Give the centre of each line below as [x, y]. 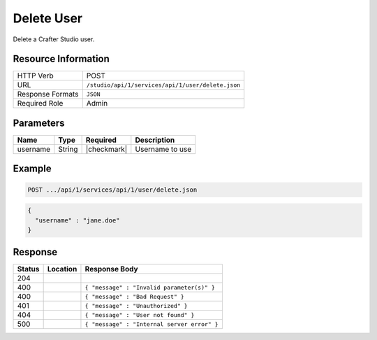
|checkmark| [106, 149]
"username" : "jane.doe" [77, 220]
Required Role [40, 104]
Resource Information [61, 59]
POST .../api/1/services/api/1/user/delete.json [112, 190]
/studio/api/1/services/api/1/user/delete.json [163, 85]
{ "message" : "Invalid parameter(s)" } [150, 287]
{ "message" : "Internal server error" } [152, 324]
